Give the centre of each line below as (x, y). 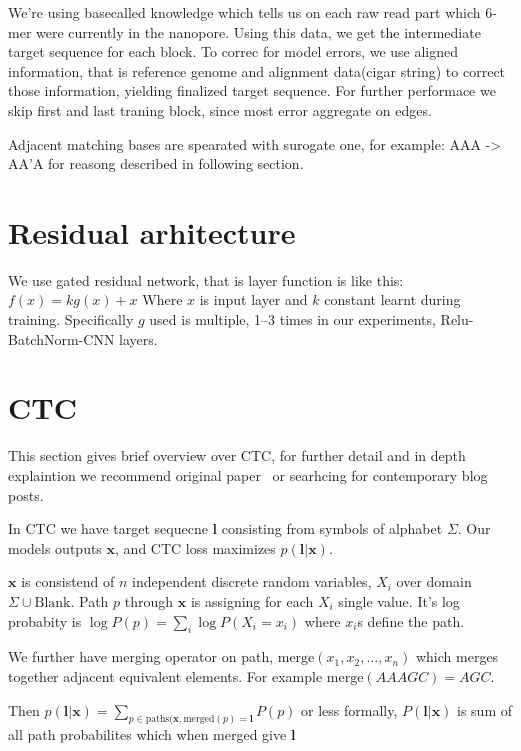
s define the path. (411, 620)
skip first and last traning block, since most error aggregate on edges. (220, 109)
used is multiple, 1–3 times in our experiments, (292, 319)
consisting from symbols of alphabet (332, 528)
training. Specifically (71, 319)
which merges (457, 656)
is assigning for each (252, 600)
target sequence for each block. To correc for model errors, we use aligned (233, 51)
